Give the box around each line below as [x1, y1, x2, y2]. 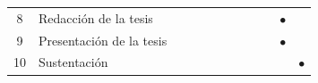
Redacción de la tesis [39, 8, 153, 27]
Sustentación [39, 53, 108, 71]
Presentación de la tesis [39, 30, 168, 49]
